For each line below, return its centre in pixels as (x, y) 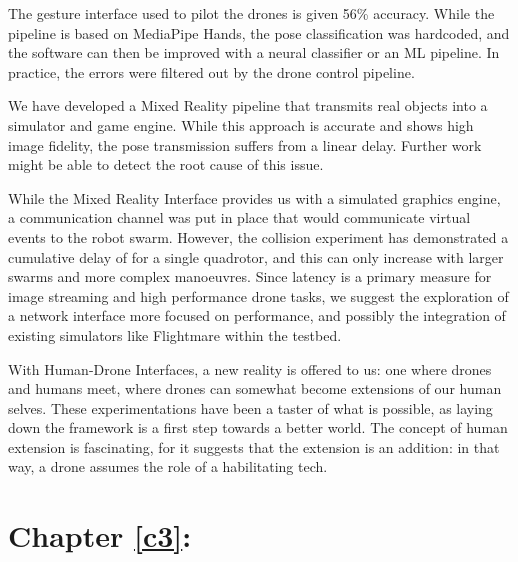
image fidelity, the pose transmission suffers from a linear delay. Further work (245, 144)
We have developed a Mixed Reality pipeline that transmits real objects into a (248, 105)
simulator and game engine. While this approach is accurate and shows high (241, 124)
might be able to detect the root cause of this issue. (166, 164)
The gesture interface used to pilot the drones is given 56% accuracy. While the (251, 13)
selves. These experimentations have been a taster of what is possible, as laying (250, 407)
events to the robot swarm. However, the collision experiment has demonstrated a (258, 236)
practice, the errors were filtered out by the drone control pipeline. (211, 71)
